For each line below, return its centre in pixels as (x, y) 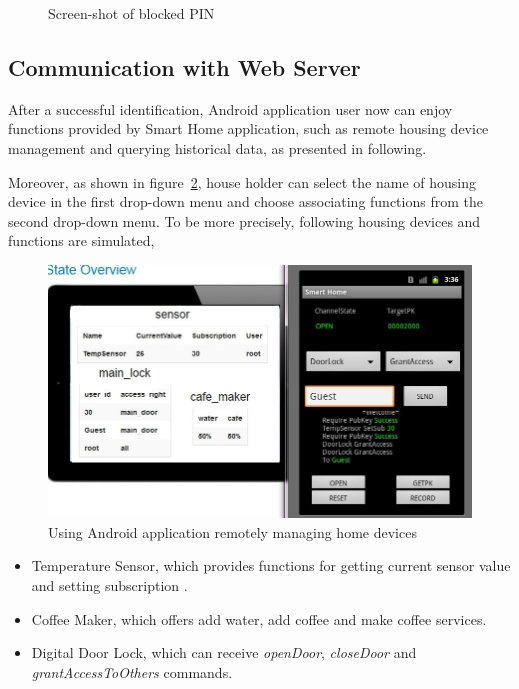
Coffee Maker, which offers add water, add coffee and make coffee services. (259, 618)
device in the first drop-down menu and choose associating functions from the (245, 201)
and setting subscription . (109, 585)
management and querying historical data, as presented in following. (217, 147)
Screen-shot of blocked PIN (131, 13)
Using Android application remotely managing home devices (232, 531)
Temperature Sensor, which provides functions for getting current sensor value (271, 565)
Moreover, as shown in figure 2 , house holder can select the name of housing (242, 181)
